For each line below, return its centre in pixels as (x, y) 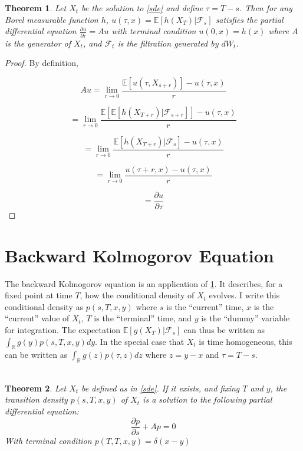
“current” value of (37, 318)
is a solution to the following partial (208, 399)
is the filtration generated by (168, 43)
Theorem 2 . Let (36, 388)
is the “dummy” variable (246, 318)
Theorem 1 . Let (36, 8)
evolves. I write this (244, 295)
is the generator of (38, 43)
